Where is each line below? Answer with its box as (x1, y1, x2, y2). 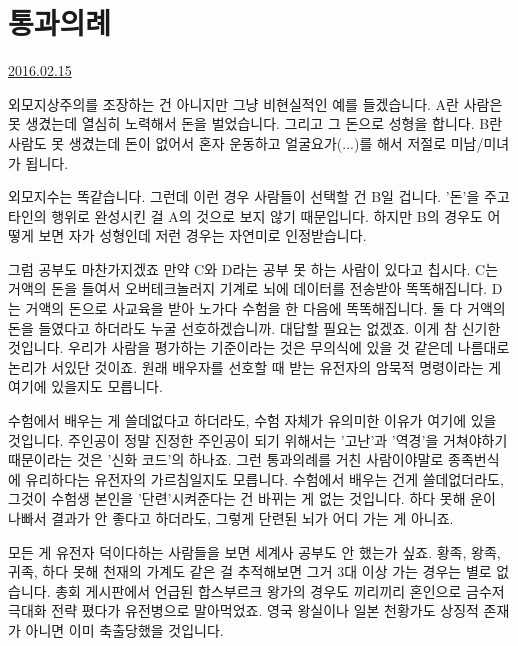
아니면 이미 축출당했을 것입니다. (25, 619, 224, 640)
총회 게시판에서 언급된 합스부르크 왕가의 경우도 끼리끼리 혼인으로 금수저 (55, 580, 505, 601)
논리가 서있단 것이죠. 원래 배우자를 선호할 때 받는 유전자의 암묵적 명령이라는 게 (8, 356, 502, 377)
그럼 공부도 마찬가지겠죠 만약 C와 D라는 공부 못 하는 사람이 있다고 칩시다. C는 (8, 258, 499, 279)
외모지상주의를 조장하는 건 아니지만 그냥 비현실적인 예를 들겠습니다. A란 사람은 (8, 93, 503, 114)
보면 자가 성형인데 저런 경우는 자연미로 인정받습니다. (38, 225, 367, 246)
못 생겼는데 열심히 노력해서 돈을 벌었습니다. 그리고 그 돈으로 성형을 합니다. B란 (8, 113, 503, 134)
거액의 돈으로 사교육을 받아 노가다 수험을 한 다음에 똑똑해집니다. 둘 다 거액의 (25, 298, 506, 319)
